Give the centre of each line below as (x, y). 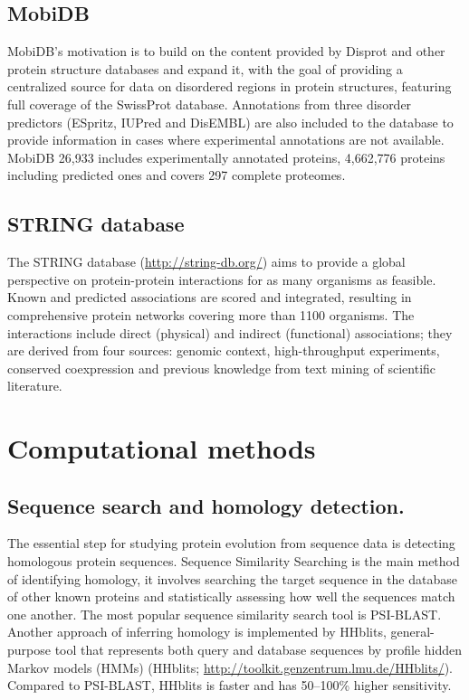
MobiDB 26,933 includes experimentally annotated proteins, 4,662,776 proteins (226, 157)
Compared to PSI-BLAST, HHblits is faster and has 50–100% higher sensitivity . (230, 685)
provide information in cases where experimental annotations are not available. (226, 140)
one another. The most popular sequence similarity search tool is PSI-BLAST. (225, 614)
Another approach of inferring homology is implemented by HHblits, (197, 632)
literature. (35, 386)
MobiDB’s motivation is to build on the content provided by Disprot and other (226, 51)
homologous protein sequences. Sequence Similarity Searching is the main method (234, 561)
